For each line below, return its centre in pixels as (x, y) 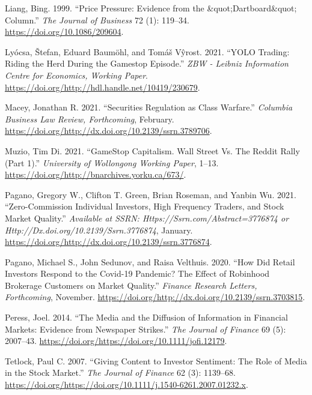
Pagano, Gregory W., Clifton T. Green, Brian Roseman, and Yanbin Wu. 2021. (151, 194)
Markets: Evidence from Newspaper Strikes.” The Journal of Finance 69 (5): (145, 329)
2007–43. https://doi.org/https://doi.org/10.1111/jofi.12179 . (116, 341)
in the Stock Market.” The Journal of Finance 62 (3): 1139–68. (120, 372)
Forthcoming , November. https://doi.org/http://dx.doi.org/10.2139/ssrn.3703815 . (155, 297)
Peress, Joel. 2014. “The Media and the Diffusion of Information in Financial (146, 317)
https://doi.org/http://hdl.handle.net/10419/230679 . (102, 87)
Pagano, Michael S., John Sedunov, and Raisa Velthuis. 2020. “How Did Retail (150, 261)
